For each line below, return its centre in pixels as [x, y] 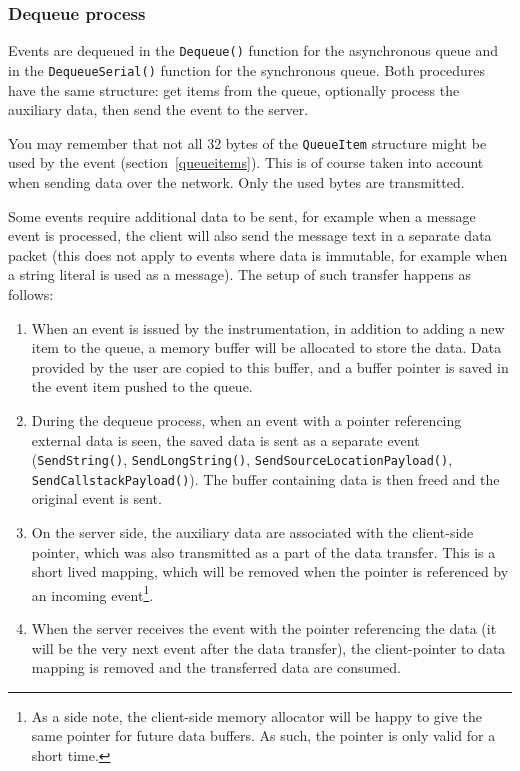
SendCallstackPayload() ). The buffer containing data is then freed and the [265, 478]
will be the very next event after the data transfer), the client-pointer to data [268, 647]
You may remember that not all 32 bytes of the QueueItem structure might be [247, 142]
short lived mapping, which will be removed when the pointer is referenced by [270, 571]
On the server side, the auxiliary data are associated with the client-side [252, 532]
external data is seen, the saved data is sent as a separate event [225, 439]
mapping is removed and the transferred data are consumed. [216, 667]
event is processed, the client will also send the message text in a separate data [250, 235]
